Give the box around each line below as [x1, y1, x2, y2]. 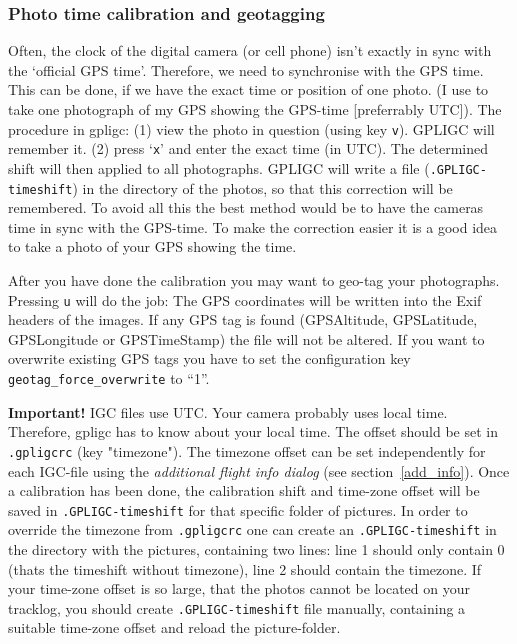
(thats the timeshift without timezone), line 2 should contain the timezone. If [8, 558, 482, 579]
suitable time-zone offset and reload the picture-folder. [8, 617, 341, 638]
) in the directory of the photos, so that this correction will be [72, 177, 453, 198]
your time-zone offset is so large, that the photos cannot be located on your [8, 578, 470, 599]
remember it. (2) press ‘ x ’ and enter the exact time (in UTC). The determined [8, 138, 488, 159]
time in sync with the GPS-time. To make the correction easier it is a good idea [8, 216, 498, 237]
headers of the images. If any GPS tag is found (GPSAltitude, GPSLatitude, [8, 309, 478, 330]
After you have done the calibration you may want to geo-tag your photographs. [8, 270, 500, 290]
